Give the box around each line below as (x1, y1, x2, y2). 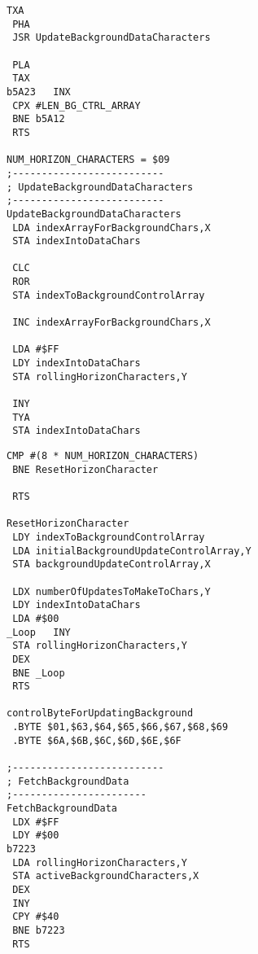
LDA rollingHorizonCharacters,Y (12, 856, 187, 869)
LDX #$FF (12, 816, 59, 828)
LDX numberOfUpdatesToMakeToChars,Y (12, 585, 211, 597)
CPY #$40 (12, 911, 59, 923)
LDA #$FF (12, 344, 59, 356)
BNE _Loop (12, 667, 65, 679)
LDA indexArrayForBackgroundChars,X (12, 221, 211, 234)
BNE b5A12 (12, 113, 65, 125)
